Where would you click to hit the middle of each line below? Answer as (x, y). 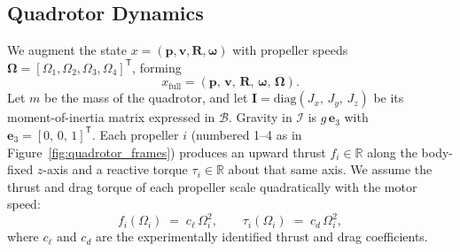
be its (389, 98)
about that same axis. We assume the (330, 169)
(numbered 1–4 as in (246, 134)
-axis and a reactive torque (115, 169)
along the (392, 152)
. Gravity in (260, 117)
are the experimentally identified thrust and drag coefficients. (261, 237)
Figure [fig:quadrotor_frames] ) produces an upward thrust (167, 152)
